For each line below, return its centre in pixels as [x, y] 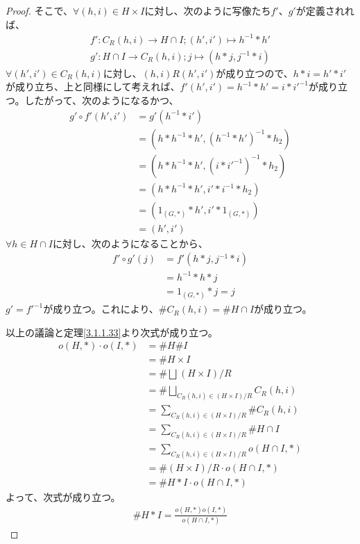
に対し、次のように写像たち [208, 10]
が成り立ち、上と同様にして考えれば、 [93, 86]
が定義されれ [325, 10]
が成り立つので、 [255, 73]
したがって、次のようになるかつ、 [102, 100]
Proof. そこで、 [39, 10]
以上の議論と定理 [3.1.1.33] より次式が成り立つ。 [112, 332]
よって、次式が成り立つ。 [63, 496]
